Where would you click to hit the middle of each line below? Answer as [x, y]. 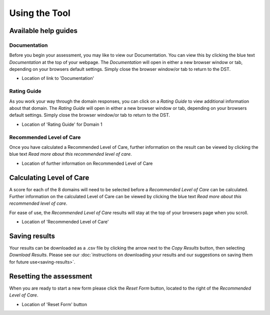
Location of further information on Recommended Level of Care [87, 163]
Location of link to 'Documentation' [58, 78]
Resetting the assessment [51, 276]
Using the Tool [40, 13]
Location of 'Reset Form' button [54, 304]
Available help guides [43, 31]
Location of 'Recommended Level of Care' [65, 222]
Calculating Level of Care [49, 177]
